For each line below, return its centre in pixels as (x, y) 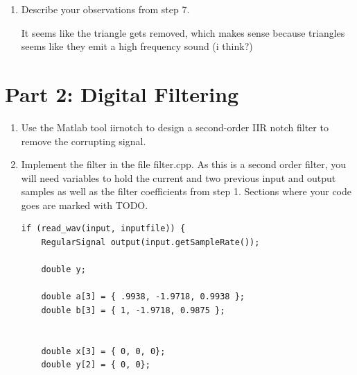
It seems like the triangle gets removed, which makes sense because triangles (183, 32)
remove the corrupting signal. (84, 141)
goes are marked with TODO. (85, 205)
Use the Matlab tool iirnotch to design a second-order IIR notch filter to (175, 127)
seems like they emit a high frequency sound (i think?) (137, 46)
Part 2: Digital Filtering (122, 93)
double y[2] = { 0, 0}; (96, 365)
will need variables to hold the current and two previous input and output (178, 177)
